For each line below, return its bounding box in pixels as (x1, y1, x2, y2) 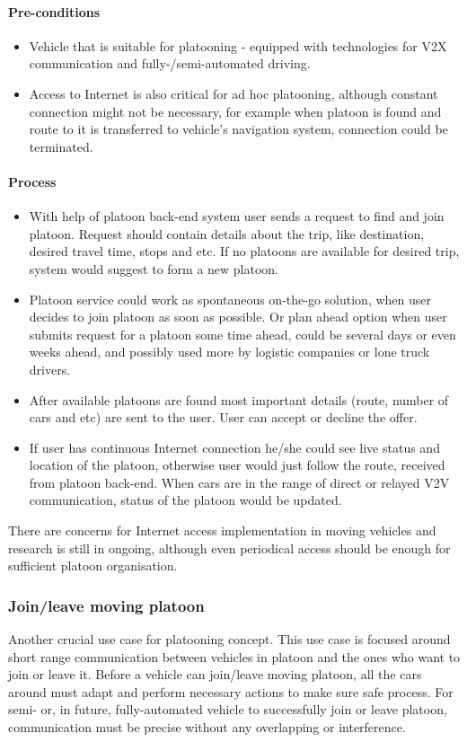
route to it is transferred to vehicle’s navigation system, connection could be (29, 119, 448, 138)
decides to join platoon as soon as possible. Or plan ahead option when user (29, 307, 447, 326)
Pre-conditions (8, 2, 101, 21)
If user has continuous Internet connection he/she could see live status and (29, 437, 440, 456)
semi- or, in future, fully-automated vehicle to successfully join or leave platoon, (8, 700, 447, 719)
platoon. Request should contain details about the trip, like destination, (29, 224, 425, 243)
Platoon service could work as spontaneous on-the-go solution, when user (29, 289, 432, 308)
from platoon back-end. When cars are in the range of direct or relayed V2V (29, 473, 450, 491)
